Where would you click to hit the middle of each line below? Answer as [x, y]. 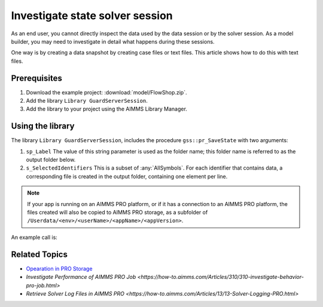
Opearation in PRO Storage [59, 268]
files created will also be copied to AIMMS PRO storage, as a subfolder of [118, 213]
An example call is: [34, 237]
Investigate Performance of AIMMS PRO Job [81, 277]
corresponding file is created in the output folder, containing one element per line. [127, 176]
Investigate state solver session [92, 16]
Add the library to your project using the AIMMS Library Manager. [107, 109]
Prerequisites [36, 78]
